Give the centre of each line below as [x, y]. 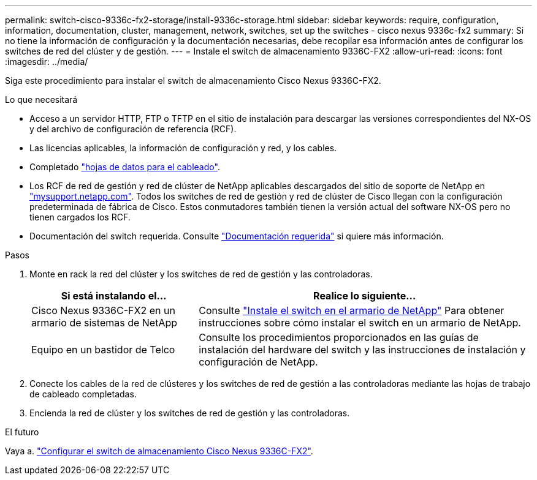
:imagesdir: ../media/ [47, 62]
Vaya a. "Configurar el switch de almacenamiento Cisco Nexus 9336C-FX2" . [159, 451]
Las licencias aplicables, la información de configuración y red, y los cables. [183, 148]
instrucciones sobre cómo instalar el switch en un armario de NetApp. [360, 323]
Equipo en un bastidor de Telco [103, 350]
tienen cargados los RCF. [80, 217]
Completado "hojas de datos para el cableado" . [125, 167]
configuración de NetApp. [258, 362]
